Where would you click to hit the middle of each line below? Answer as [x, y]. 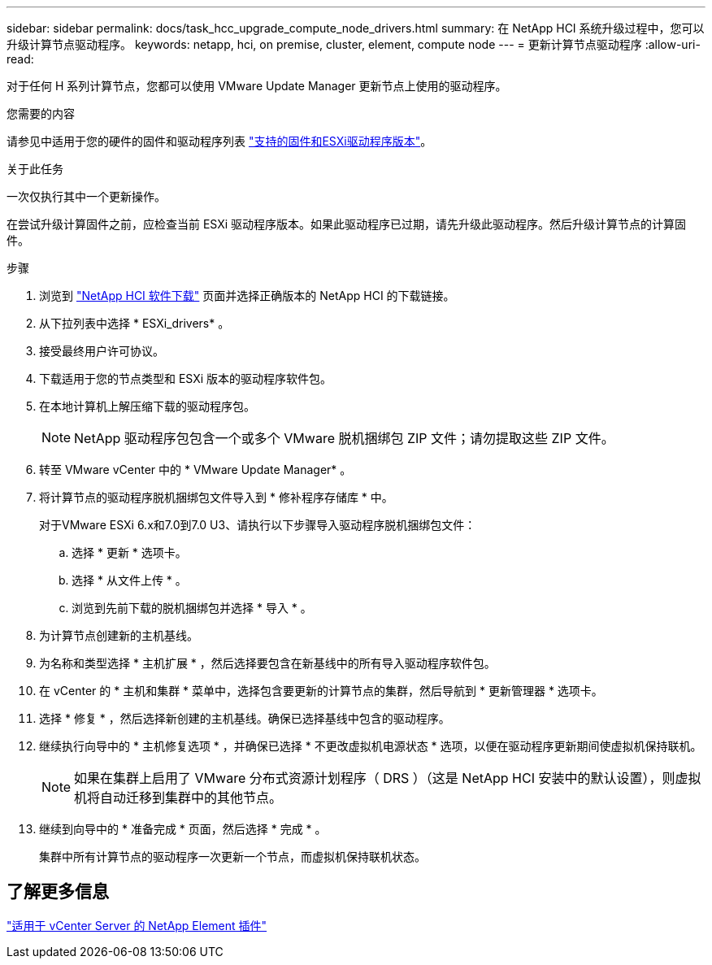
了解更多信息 [58, 892]
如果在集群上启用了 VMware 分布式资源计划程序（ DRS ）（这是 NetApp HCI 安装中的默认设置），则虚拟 [388, 778]
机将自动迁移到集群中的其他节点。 [178, 798]
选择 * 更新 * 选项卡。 [129, 552]
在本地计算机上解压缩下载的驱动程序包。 [147, 406]
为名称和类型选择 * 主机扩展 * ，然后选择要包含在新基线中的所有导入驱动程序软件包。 [267, 663]
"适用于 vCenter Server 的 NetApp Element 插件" [137, 925]
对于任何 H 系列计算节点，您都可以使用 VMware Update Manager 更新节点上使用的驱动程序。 [257, 86]
